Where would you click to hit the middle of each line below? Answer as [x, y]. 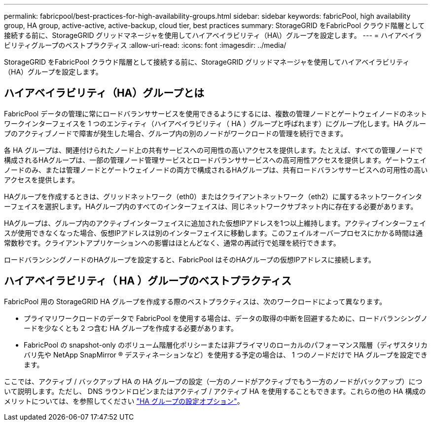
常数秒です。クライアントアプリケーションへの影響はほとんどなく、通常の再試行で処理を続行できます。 [172, 243]
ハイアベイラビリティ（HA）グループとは [104, 93]
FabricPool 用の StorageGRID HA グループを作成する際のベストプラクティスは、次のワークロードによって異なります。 [195, 301]
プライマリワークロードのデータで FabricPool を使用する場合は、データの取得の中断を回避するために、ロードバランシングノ [226, 318]
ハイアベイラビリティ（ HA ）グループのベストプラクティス [148, 281]
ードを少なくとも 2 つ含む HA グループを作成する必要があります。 [131, 328]
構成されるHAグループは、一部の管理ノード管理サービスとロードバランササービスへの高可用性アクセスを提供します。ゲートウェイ [216, 160]
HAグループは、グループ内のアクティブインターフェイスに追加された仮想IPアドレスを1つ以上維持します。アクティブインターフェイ [215, 223]
